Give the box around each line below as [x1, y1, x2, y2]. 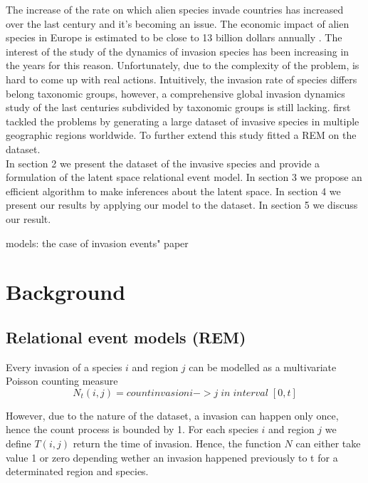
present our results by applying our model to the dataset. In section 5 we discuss [6, 197, 358, 212]
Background [6, 277, 126, 306]
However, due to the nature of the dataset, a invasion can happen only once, [6, 407, 339, 422]
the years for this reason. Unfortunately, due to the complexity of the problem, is [6, 58, 359, 73]
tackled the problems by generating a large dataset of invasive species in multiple [6, 113, 359, 128]
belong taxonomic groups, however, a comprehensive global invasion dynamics [6, 85, 345, 100]
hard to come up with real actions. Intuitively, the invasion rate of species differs [6, 71, 357, 86]
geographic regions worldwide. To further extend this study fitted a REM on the [6, 128, 357, 142]
